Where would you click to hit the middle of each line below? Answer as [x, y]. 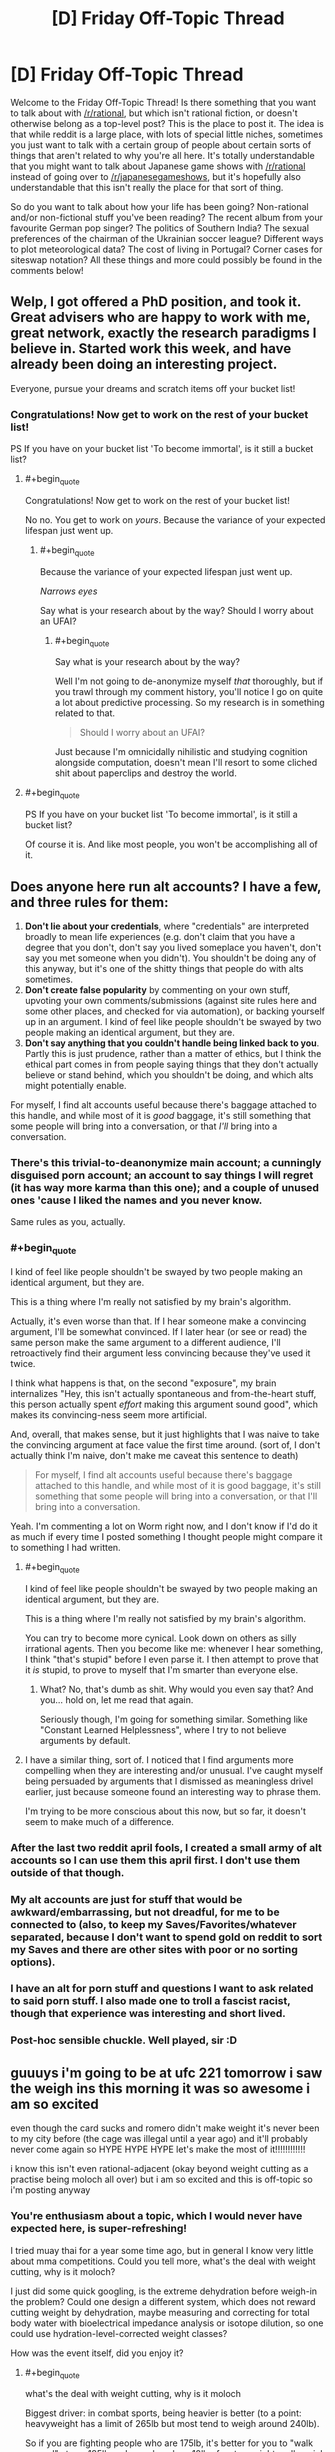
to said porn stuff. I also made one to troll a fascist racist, [150, 2001]
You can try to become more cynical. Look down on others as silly [160, 1638]
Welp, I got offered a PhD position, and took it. [156, 302]
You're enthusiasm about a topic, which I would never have [156, 2216]
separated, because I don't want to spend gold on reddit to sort [166, 1937]
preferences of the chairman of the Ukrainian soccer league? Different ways [167, 238]
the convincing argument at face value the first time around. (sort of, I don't [165, 1444]
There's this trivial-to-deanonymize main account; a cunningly [166, 1162]
